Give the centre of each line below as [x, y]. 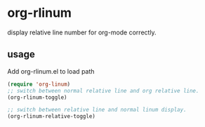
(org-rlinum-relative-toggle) [52, 116]
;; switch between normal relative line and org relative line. [103, 91]
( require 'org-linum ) [39, 84]
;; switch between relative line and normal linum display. [97, 110]
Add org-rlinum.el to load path [51, 71]
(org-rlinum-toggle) [38, 97]
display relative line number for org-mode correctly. [82, 32]
